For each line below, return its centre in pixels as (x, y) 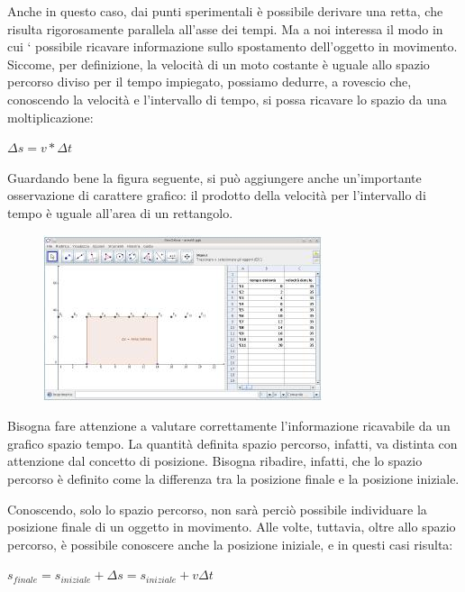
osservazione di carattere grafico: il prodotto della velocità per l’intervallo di (217, 195)
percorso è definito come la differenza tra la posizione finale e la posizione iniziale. (233, 478)
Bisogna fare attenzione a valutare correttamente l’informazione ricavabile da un (229, 426)
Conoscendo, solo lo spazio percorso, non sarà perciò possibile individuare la (217, 509)
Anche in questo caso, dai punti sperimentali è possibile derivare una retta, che (225, 11)
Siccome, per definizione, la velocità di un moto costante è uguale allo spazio (219, 64)
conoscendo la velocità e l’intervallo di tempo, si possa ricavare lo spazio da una (227, 99)
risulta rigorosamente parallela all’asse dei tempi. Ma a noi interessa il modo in (225, 28)
